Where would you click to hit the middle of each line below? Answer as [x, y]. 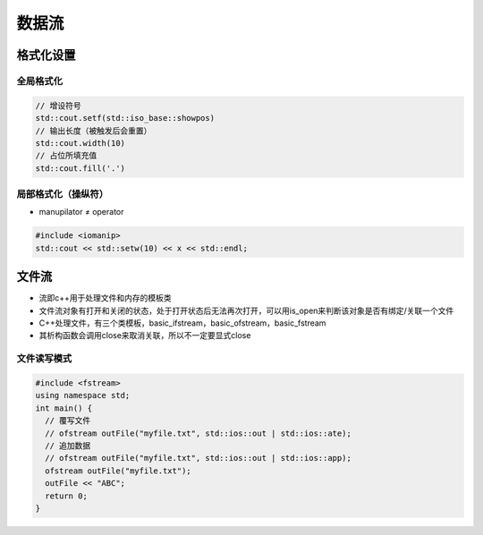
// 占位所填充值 [66, 156]
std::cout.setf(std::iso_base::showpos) [125, 118]
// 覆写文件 [68, 421]
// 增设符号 [58, 106]
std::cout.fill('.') [80, 168]
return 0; [67, 496]
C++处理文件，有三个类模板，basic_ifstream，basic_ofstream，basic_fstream [182, 323]
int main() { [64, 408]
